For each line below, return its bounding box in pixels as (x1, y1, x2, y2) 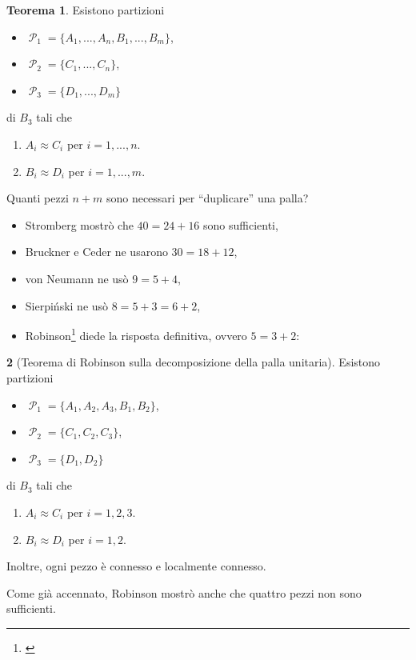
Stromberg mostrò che (25, 216, 134, 233)
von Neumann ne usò (25, 270, 129, 286)
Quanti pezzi (6, 190, 69, 206)
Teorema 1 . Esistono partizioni (6, 2, 165, 18)
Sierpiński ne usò (25, 297, 109, 314)
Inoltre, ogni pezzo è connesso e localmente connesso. (6, 558, 266, 574)
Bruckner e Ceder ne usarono (25, 243, 168, 260)
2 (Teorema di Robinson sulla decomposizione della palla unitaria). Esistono (6, 354, 381, 370)
